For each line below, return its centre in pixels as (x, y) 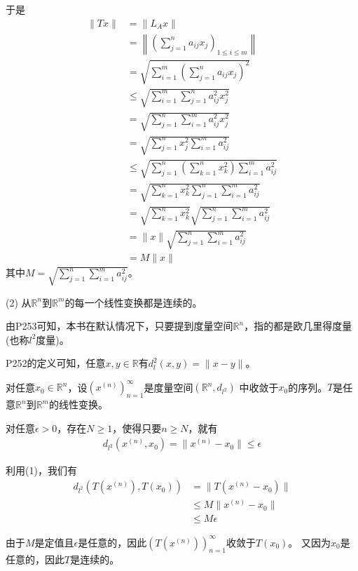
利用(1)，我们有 (41, 470)
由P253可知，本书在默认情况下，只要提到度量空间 (119, 326)
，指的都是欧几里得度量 (298, 326)
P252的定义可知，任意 (56, 363)
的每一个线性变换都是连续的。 (133, 302)
